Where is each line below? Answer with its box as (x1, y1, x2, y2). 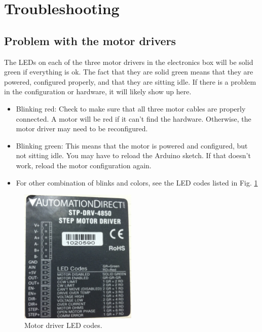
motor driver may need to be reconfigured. (16, 123, 148, 134)
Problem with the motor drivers (4, 32, 176, 48)
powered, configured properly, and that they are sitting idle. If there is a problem (4, 76, 256, 87)
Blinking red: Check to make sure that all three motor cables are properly (16, 103, 246, 114)
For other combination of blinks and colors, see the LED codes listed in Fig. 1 (16, 177, 258, 188)
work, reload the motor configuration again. (16, 160, 152, 170)
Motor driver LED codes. (24, 320, 102, 330)
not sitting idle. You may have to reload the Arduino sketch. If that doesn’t (16, 150, 251, 161)
